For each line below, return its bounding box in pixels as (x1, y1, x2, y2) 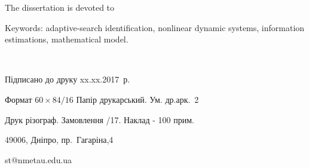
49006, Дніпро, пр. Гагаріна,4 (5, 133, 114, 146)
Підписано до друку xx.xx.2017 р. (5, 73, 130, 85)
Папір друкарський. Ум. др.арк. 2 (76, 93, 199, 105)
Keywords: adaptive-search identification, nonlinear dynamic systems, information (5, 21, 305, 33)
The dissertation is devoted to (5, 1, 115, 13)
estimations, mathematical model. (5, 33, 129, 45)
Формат (5, 93, 32, 105)
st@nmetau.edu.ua (5, 153, 72, 166)
